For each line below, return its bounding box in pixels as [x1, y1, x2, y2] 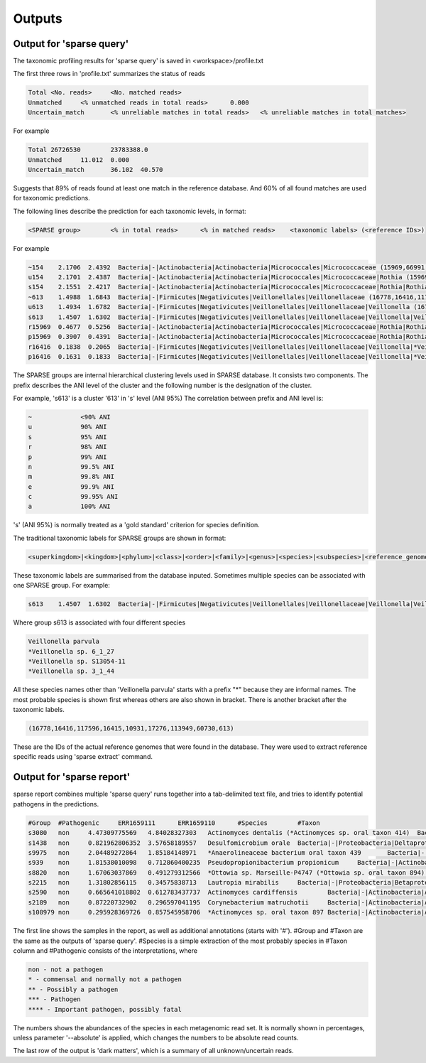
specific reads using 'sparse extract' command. [13, 752, 153, 761]
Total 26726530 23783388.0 [28, 146, 148, 154]
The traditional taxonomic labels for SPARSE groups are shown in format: [13, 534, 226, 542]
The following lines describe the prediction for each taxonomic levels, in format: [13, 207, 246, 215]
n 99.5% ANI [28, 463, 115, 470]
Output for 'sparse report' [13, 771, 131, 783]
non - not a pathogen [28, 966, 104, 973]
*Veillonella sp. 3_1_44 [28, 667, 115, 675]
